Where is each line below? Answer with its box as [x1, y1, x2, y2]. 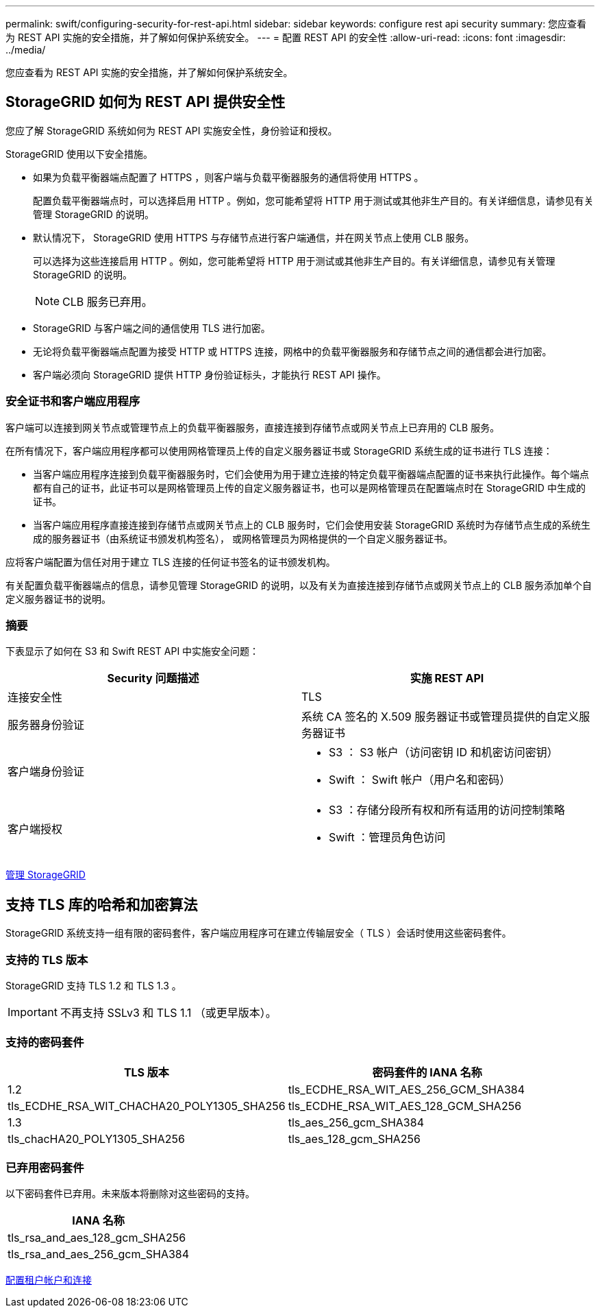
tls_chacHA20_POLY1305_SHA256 [8, 1131, 185, 1146]
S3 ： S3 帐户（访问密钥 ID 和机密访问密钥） [329, 745, 558, 760]
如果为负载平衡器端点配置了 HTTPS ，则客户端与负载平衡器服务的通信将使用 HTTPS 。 [33, 171, 424, 183]
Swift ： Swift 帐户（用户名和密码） [329, 773, 511, 787]
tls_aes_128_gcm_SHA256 [288, 1131, 421, 1146]
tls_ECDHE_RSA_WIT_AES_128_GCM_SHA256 [288, 1098, 522, 1113]
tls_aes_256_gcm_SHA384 [288, 1115, 424, 1129]
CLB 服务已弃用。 [62, 294, 153, 309]
